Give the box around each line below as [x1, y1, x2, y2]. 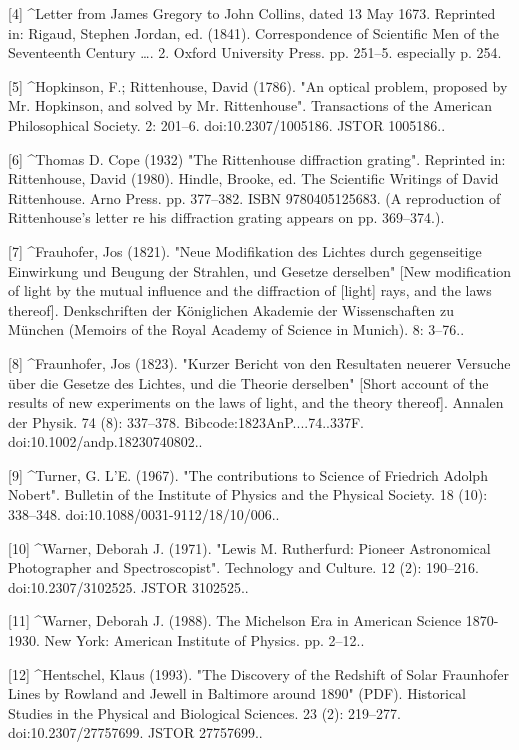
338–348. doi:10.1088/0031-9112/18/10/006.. [8, 504, 280, 525]
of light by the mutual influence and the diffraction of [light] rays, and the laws [8, 280, 492, 301]
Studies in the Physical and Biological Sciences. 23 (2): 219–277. [8, 702, 402, 723]
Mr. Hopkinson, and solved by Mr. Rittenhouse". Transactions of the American [8, 95, 492, 116]
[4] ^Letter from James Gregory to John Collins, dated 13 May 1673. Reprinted [8, 3, 496, 23]
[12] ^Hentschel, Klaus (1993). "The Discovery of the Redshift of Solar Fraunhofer [8, 663, 509, 684]
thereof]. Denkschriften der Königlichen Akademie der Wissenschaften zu [8, 299, 454, 320]
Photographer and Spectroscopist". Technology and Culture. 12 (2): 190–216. [8, 557, 479, 578]
